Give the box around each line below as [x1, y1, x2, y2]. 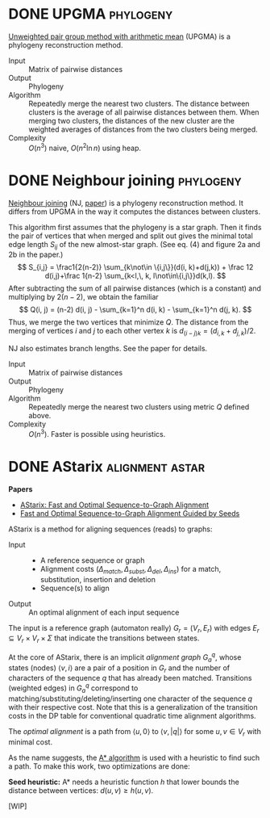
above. [28, 411, 52, 421]
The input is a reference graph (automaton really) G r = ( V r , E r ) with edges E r [8, 623, 260, 635]
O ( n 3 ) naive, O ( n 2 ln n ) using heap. [28, 141, 142, 153]
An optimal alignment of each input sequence [28, 607, 180, 617]
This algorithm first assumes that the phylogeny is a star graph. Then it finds [8, 222, 262, 232]
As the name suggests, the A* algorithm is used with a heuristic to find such [8, 753, 260, 762]
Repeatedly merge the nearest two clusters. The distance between [28, 99, 250, 108]
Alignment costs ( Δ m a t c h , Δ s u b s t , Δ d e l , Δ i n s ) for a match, [39, 564, 222, 576]
